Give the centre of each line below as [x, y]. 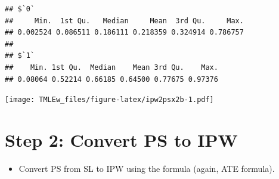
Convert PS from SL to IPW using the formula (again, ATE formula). [147, 168]
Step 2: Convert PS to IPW [121, 140]
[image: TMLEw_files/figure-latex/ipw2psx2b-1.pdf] [109, 100]
